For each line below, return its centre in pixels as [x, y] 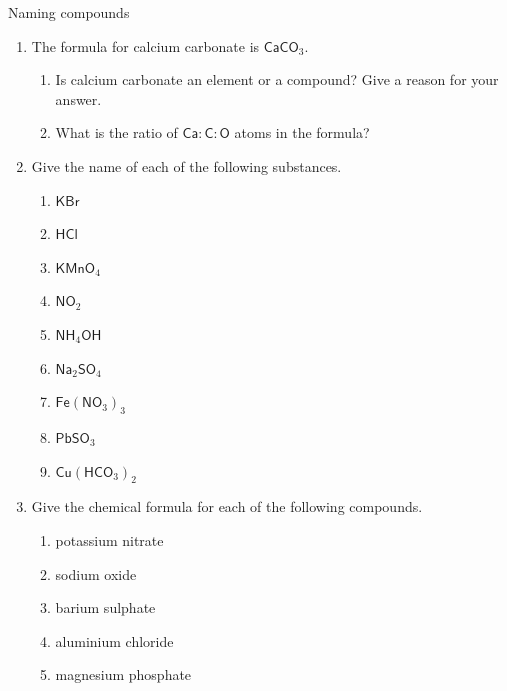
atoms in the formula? [302, 132]
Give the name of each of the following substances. [186, 165]
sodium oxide [96, 573]
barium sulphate [105, 607]
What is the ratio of [116, 132]
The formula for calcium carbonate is [145, 45]
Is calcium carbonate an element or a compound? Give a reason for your [277, 79]
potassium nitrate [109, 539]
